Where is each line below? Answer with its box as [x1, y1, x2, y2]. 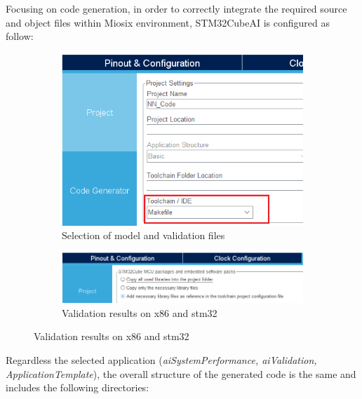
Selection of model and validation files [62, 228, 225, 243]
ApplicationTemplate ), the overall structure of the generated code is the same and [6, 366, 356, 381]
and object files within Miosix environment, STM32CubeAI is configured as [6, 15, 330, 29]
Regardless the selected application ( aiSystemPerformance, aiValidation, [6, 352, 317, 367]
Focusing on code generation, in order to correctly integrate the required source [6, 1, 347, 15]
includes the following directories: [6, 380, 149, 395]
